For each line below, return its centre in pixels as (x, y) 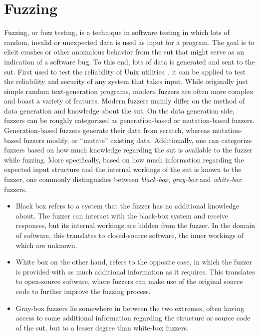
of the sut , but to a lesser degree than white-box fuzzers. (102, 327)
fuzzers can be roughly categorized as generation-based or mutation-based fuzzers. (129, 120)
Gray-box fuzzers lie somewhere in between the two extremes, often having (130, 308)
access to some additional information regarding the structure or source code (133, 318)
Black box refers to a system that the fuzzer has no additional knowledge (128, 206)
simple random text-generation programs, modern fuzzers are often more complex (129, 91)
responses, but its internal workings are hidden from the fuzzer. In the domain (135, 225)
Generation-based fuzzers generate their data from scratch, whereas (107, 130)
